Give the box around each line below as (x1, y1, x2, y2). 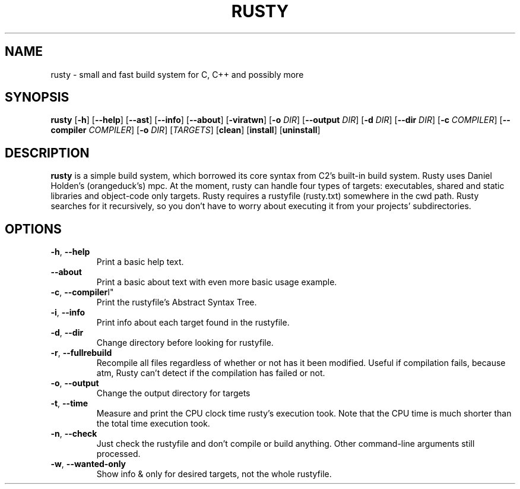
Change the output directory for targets (96, 388, 251, 399)
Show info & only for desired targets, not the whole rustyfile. (96, 469, 332, 479)
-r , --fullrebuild (50, 348, 112, 358)
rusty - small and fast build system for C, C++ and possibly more (50, 69, 304, 80)
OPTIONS (5, 221, 62, 236)
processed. (96, 449, 141, 459)
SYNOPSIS (5, 90, 69, 105)
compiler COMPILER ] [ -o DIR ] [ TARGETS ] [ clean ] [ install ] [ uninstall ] (50, 125, 321, 135)
